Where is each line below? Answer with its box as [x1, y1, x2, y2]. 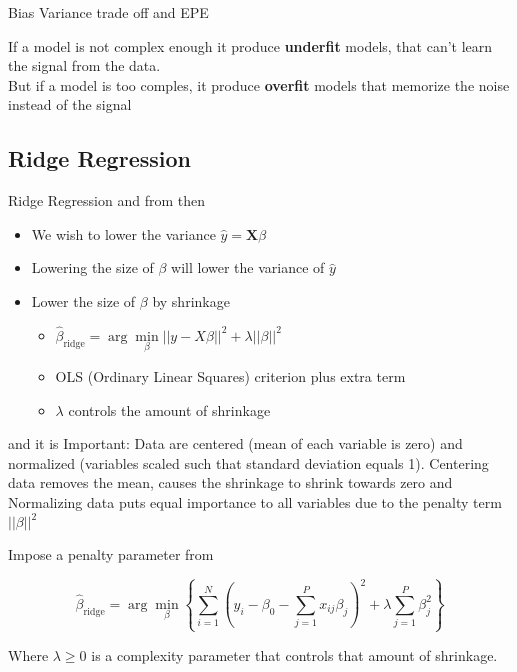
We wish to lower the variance [31, 223, 216, 244]
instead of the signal [8, 94, 132, 115]
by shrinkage [152, 290, 230, 311]
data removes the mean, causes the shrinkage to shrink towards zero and [8, 472, 453, 493]
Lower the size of [31, 290, 136, 311]
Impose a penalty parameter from [8, 544, 214, 565]
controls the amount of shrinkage [68, 399, 271, 420]
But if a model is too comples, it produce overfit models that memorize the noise [8, 74, 510, 95]
